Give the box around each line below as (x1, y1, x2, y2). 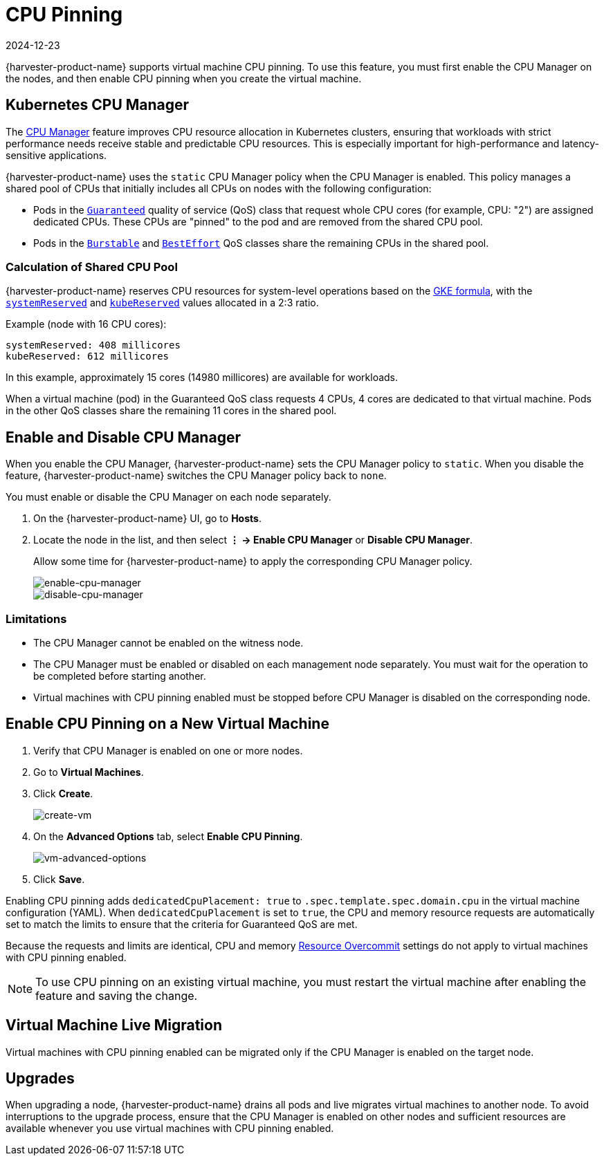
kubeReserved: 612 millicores (6, 351, 170, 362)
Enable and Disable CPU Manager (6, 428, 241, 446)
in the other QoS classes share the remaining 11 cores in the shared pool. (6, 405, 337, 417)
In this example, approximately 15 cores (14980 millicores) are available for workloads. (6, 371, 399, 384)
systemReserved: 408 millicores (6, 340, 181, 351)
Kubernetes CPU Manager (6, 96, 190, 114)
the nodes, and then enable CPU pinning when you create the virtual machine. (6, 72, 362, 84)
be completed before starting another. (33, 669, 206, 682)
